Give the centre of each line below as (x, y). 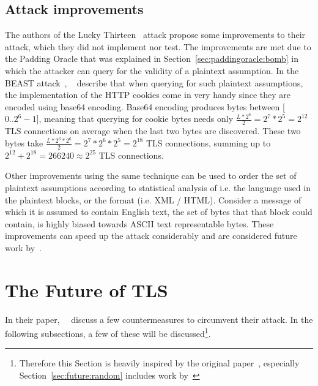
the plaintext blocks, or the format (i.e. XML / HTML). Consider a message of (153, 199)
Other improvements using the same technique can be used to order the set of (151, 176)
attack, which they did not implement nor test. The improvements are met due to (158, 46)
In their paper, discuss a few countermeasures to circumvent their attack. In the (159, 319)
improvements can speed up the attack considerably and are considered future (151, 236)
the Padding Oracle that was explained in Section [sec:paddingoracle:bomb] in (152, 59)
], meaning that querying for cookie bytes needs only (135, 119)
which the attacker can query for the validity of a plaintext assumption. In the (152, 70)
